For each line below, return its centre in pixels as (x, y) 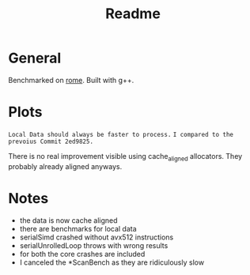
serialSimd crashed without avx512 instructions (97, 237)
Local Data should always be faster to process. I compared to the (121, 134)
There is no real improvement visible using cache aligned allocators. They (125, 157)
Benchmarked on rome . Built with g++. (71, 80)
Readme (133, 14)
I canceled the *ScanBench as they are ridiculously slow (112, 262)
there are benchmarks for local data (78, 228)
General (35, 58)
